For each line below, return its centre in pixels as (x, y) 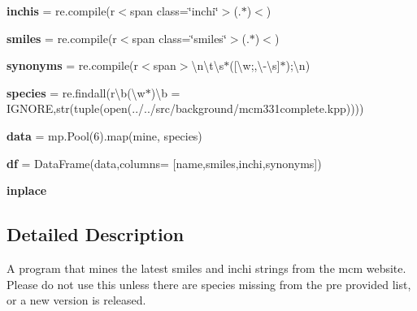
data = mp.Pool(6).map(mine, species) (104, 135)
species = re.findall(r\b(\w (76, 92)
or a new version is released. (76, 300)
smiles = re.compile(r (62, 38)
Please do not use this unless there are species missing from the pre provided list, (209, 284)
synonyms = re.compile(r (73, 65)
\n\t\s (208, 65)
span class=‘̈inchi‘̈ (174, 11)
